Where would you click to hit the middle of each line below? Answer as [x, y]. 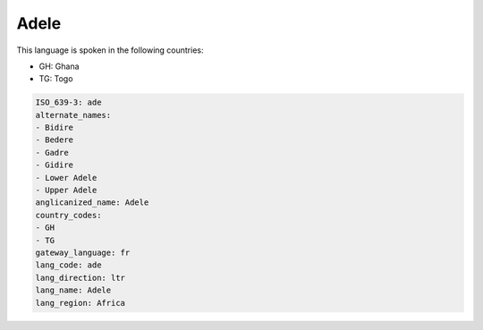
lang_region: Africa [80, 303]
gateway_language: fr [83, 253]
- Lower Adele [66, 178]
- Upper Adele [66, 190]
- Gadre [52, 152]
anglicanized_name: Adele [92, 203]
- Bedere [55, 140]
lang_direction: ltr [80, 278]
